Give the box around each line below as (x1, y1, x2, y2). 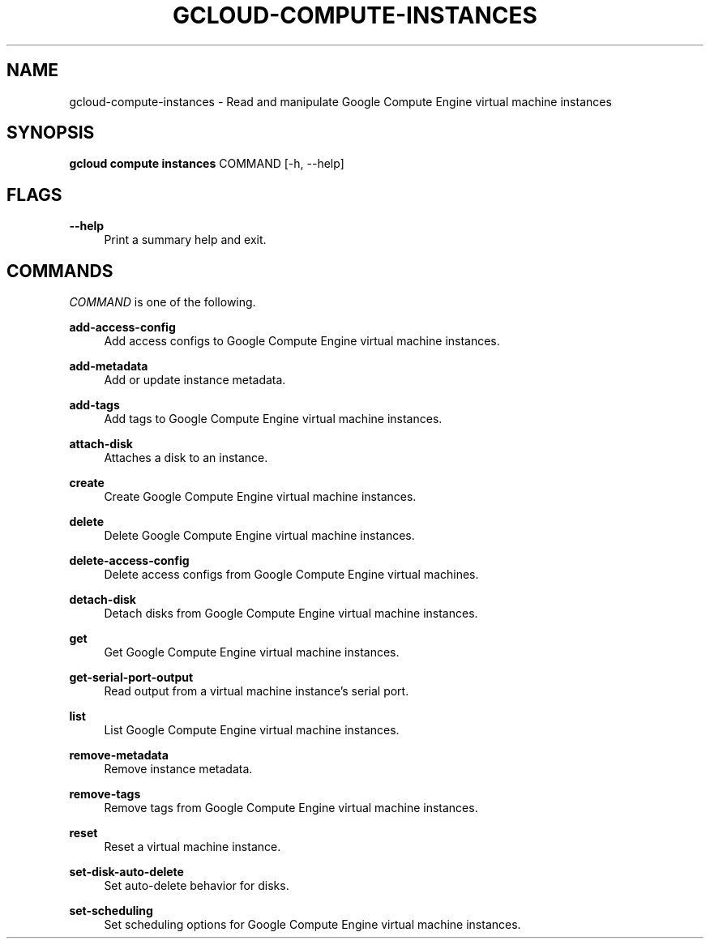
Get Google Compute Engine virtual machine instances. (104, 645, 400, 660)
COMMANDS (6, 260, 113, 281)
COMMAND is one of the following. (69, 295, 256, 310)
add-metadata (69, 359, 148, 374)
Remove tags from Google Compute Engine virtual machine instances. (104, 801, 478, 815)
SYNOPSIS (6, 122, 95, 143)
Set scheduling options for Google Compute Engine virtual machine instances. (104, 917, 521, 932)
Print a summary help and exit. (104, 233, 267, 247)
